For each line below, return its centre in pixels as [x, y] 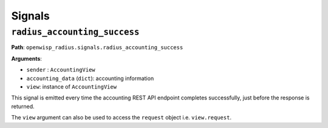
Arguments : [27, 58]
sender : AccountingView [61, 70]
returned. [23, 106]
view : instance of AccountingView [72, 86]
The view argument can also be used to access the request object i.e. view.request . [121, 118]
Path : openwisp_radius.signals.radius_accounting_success [97, 47]
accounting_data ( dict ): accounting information [90, 78]
